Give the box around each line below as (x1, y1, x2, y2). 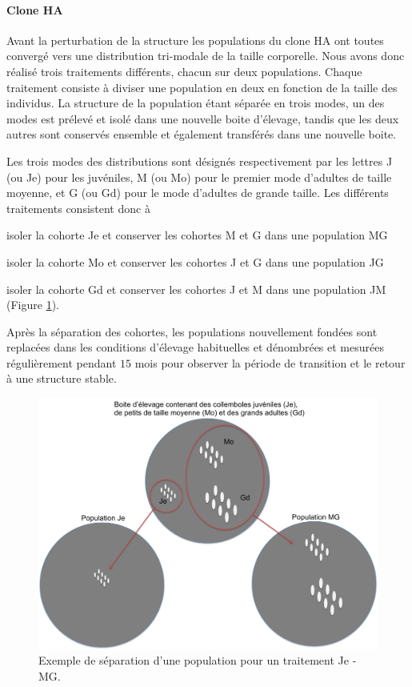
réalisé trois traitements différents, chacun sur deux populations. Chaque (6, 62, 362, 79)
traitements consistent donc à (6, 199, 150, 216)
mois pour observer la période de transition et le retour (134, 354, 406, 371)
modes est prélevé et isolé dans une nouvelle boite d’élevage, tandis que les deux (6, 110, 399, 127)
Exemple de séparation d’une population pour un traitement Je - (38, 652, 357, 669)
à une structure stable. (6, 370, 117, 387)
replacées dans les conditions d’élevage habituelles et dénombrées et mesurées (6, 339, 384, 356)
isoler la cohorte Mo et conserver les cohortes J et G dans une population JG (6, 253, 384, 270)
